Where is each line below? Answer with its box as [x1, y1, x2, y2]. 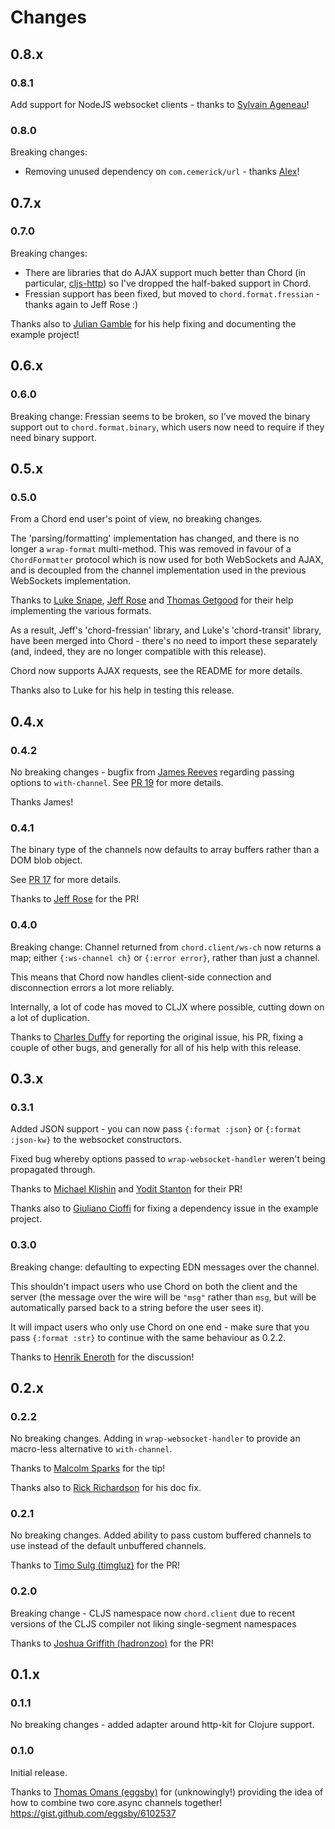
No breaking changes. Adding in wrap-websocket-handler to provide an [10, 1432, 301, 1445]
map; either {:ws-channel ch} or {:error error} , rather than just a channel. [10, 951, 320, 963]
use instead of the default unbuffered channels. [10, 1540, 207, 1552]
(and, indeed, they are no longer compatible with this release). [10, 646, 267, 658]
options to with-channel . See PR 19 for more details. [10, 776, 224, 788]
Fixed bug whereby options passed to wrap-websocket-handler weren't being [10, 1153, 326, 1165]
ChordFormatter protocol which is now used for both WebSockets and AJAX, [10, 554, 324, 566]
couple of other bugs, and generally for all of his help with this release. [10, 1041, 302, 1053]
